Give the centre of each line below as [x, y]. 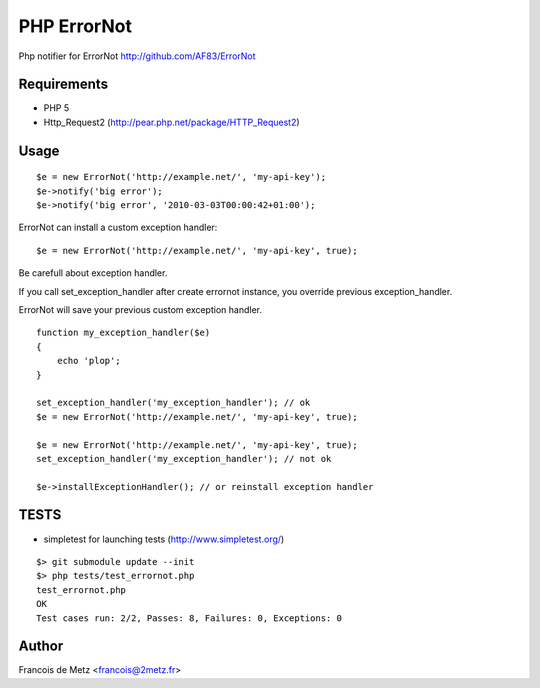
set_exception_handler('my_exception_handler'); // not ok [184, 458]
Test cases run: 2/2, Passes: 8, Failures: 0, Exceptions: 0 [189, 618]
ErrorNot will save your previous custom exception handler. [140, 309]
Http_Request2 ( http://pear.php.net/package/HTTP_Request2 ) [171, 122]
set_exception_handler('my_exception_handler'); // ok [173, 403]
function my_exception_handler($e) [123, 333]
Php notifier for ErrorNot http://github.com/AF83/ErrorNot [137, 56]
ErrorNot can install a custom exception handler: [118, 227]
